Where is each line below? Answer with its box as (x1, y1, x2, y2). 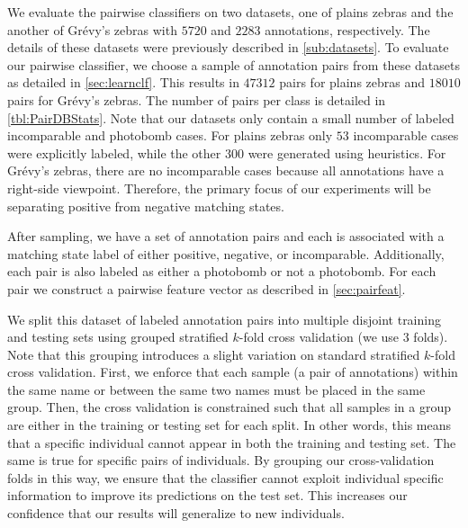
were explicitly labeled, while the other (7, 143, 221, 162)
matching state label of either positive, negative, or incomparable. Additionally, (7, 244, 445, 263)
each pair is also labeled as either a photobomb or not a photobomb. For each (7, 262, 436, 281)
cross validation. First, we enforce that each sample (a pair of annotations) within (7, 362, 458, 381)
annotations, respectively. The (265, 20, 430, 39)
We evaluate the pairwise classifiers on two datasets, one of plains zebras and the (7, 3, 454, 21)
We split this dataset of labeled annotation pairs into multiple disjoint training (7, 309, 441, 328)
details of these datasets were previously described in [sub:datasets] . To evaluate (7, 38, 449, 57)
